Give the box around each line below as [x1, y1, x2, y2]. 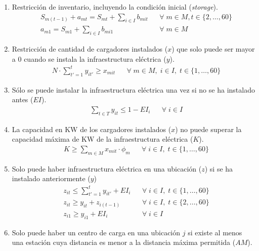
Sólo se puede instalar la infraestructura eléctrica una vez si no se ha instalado [12, 84, 255, 95]
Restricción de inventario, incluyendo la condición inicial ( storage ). [12, 2, 218, 12]
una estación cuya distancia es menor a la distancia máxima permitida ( [12, 237, 236, 247]
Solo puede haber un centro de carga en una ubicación [12, 227, 181, 237]
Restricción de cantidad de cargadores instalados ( [12, 44, 168, 54]
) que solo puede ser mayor [171, 44, 255, 54]
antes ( [12, 94, 33, 105]
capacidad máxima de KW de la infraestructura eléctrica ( [12, 134, 193, 144]
